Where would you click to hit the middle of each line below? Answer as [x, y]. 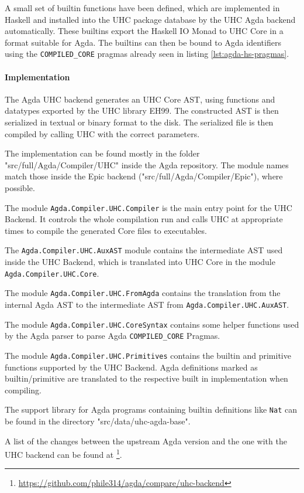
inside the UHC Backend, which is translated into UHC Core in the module [140, 262]
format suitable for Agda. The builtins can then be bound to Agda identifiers [143, 42]
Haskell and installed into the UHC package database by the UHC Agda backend [150, 19]
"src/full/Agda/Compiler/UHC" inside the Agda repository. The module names [147, 164]
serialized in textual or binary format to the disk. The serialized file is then [139, 122]
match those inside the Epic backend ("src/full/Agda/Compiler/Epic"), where [144, 176]
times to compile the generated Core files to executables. [106, 230]
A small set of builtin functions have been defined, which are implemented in [142, 8]
